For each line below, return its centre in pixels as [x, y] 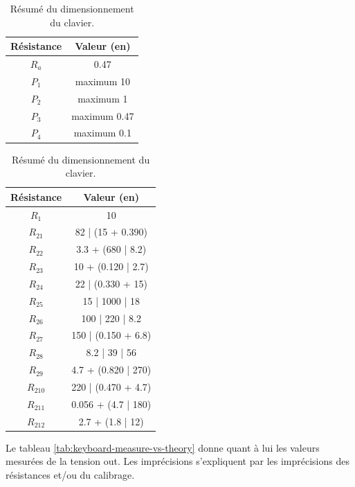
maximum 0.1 [102, 133]
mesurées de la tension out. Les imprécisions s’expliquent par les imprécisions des [177, 461]
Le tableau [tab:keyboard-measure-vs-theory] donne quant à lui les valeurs [163, 447]
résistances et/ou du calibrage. [70, 474]
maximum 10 [102, 81]
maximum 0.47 [103, 115]
